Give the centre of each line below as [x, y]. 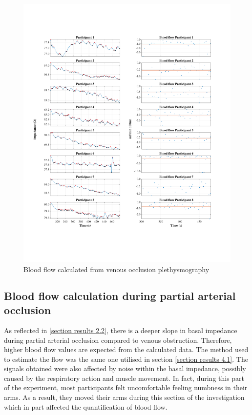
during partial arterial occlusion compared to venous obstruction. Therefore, [118, 340]
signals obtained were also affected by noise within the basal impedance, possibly [125, 368]
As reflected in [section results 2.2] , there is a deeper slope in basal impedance [121, 330]
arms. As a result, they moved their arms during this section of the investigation [124, 397]
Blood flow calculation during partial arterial [120, 295]
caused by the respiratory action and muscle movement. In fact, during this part [124, 378]
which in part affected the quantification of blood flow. [86, 406]
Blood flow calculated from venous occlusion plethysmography [116, 269]
